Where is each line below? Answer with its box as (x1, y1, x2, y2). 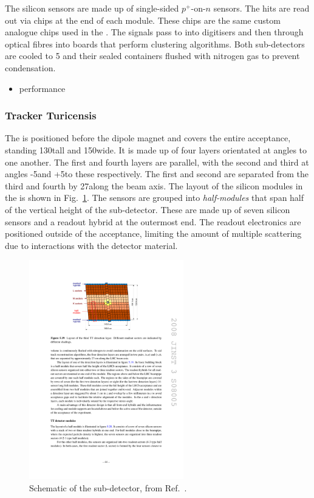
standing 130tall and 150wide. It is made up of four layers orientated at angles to (5, 143, 307, 156)
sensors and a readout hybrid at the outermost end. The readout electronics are (5, 215, 301, 228)
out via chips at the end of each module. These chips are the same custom (5, 13, 281, 26)
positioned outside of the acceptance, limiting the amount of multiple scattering (5, 227, 302, 240)
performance (19, 82, 66, 94)
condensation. (5, 61, 56, 74)
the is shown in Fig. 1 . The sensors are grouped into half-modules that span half (5, 191, 304, 204)
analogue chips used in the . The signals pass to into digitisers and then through (5, 26, 304, 38)
